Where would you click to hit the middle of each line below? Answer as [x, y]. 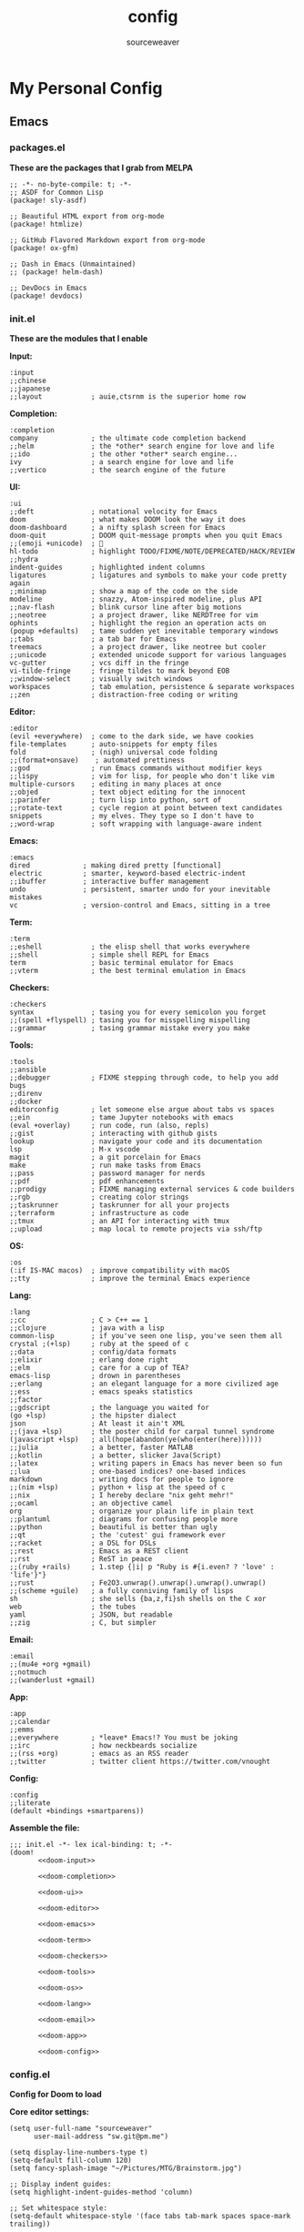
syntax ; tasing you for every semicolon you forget [138, 1012]
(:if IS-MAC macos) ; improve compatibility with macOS [120, 1270]
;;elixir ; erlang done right [89, 1359]
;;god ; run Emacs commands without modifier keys [136, 768]
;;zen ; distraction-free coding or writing [124, 695]
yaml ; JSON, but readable [91, 1614]
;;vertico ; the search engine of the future [117, 470]
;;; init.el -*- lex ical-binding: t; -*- [91, 1844]
